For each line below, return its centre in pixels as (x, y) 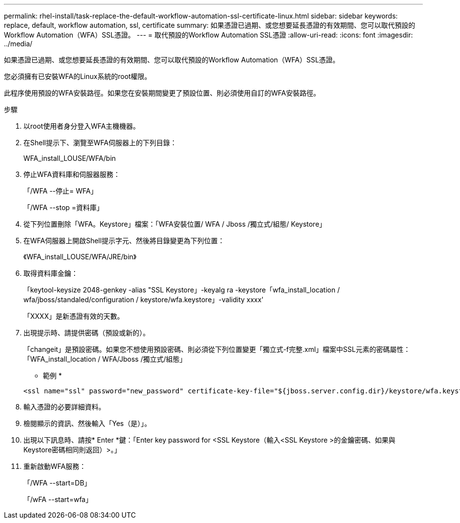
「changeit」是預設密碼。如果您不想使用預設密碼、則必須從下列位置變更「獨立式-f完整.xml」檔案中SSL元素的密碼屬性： (217, 349)
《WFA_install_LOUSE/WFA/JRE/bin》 (80, 257)
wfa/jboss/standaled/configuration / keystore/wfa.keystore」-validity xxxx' (144, 300)
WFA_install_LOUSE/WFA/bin (70, 158)
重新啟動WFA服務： (55, 466)
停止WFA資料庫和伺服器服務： (72, 174)
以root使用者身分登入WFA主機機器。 (82, 126)
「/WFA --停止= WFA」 (60, 191)
